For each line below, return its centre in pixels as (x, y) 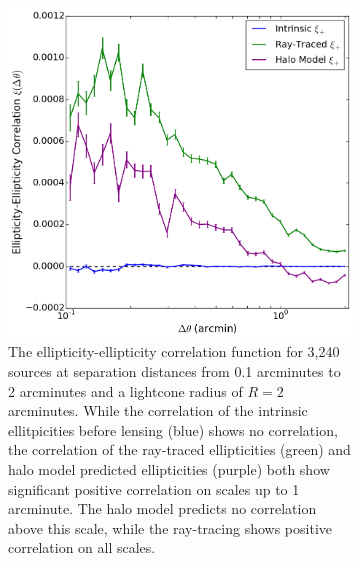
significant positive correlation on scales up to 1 (154, 488)
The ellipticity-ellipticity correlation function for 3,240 (174, 351)
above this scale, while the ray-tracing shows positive (170, 527)
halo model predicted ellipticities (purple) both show (169, 468)
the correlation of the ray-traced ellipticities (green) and (179, 449)
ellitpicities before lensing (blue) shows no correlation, (173, 429)
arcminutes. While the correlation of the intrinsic (158, 410)
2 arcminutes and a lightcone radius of (125, 390)
